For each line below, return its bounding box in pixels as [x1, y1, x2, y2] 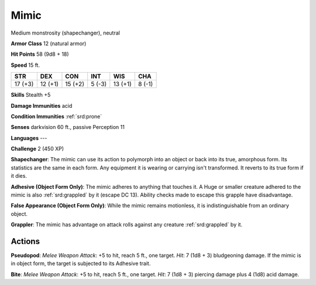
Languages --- [11, 134, 47, 141]
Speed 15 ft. [11, 62, 40, 69]
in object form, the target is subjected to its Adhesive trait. [11, 260, 151, 267]
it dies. [11, 172, 28, 179]
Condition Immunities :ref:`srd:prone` [11, 113, 102, 120]
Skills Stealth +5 [11, 91, 51, 99]
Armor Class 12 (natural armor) [11, 40, 87, 47]
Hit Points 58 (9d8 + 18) [11, 50, 70, 58]
